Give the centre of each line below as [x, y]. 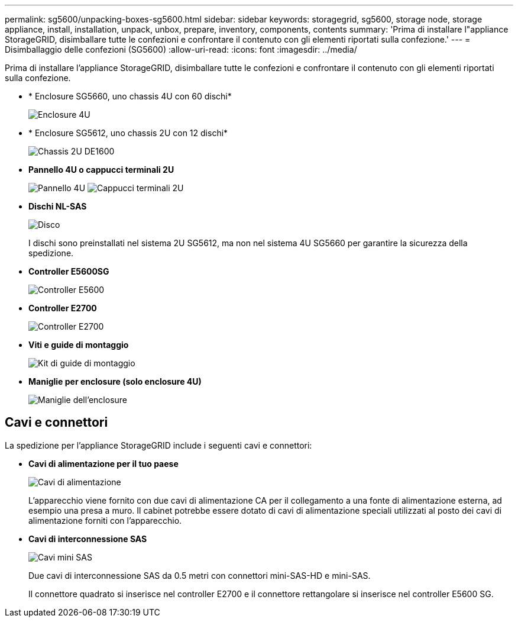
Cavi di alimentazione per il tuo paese [103, 463]
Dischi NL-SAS [58, 206]
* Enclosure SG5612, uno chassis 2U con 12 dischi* [128, 133]
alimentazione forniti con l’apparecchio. [105, 520]
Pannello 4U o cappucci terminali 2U [101, 170]
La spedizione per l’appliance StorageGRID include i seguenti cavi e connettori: [158, 445]
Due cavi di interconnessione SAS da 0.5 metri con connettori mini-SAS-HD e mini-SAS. [200, 575]
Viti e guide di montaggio [79, 345]
